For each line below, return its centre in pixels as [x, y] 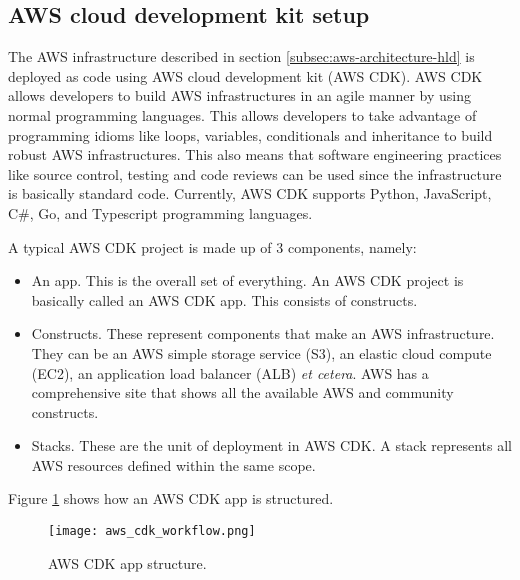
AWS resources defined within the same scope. [173, 464]
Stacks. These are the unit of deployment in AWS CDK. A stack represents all [271, 445]
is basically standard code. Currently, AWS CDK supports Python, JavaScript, [250, 193]
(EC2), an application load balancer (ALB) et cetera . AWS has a [230, 372]
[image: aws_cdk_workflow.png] [152, 531]
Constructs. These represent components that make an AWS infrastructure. [263, 333]
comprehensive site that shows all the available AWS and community [242, 392]
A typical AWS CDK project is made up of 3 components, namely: [212, 246]
